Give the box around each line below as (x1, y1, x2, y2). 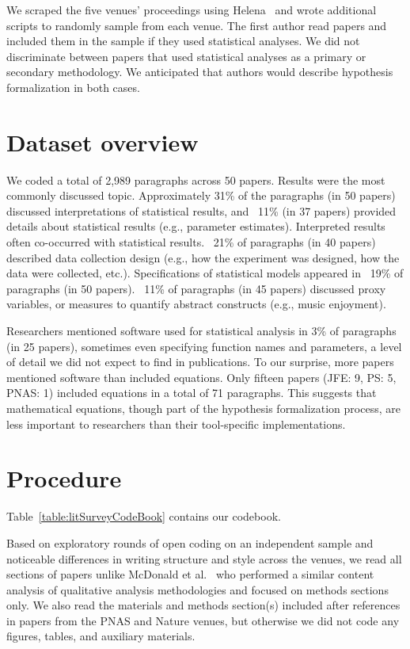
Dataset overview (6, 125, 199, 158)
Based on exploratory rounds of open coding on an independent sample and (6, 534, 374, 551)
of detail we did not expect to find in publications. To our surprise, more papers (6, 353, 394, 370)
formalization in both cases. (6, 78, 140, 95)
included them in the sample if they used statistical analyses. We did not (6, 32, 360, 49)
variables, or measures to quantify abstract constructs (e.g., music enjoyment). (6, 296, 386, 312)
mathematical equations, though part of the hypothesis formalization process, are (6, 400, 401, 416)
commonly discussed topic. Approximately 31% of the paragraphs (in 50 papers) (6, 187, 396, 204)
